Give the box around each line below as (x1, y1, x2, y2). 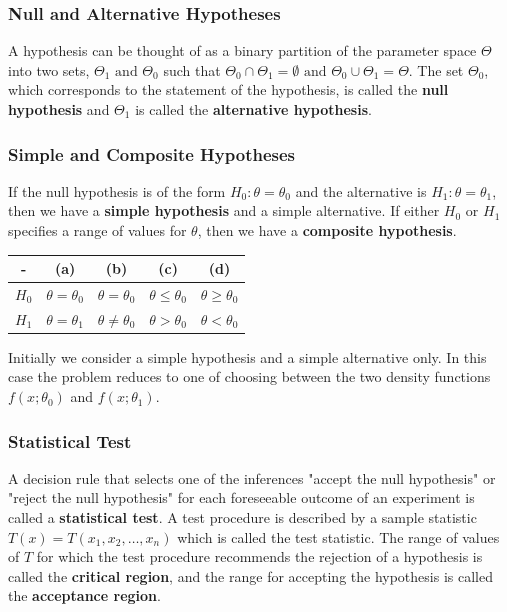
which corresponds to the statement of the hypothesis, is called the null (8, 79, 449, 100)
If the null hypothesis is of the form (8, 180, 226, 201)
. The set (408, 59, 464, 80)
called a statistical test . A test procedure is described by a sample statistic (8, 507, 477, 528)
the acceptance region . (8, 585, 161, 606)
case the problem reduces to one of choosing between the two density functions (8, 366, 491, 387)
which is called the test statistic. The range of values (177, 526, 500, 547)
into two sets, (8, 59, 90, 80)
